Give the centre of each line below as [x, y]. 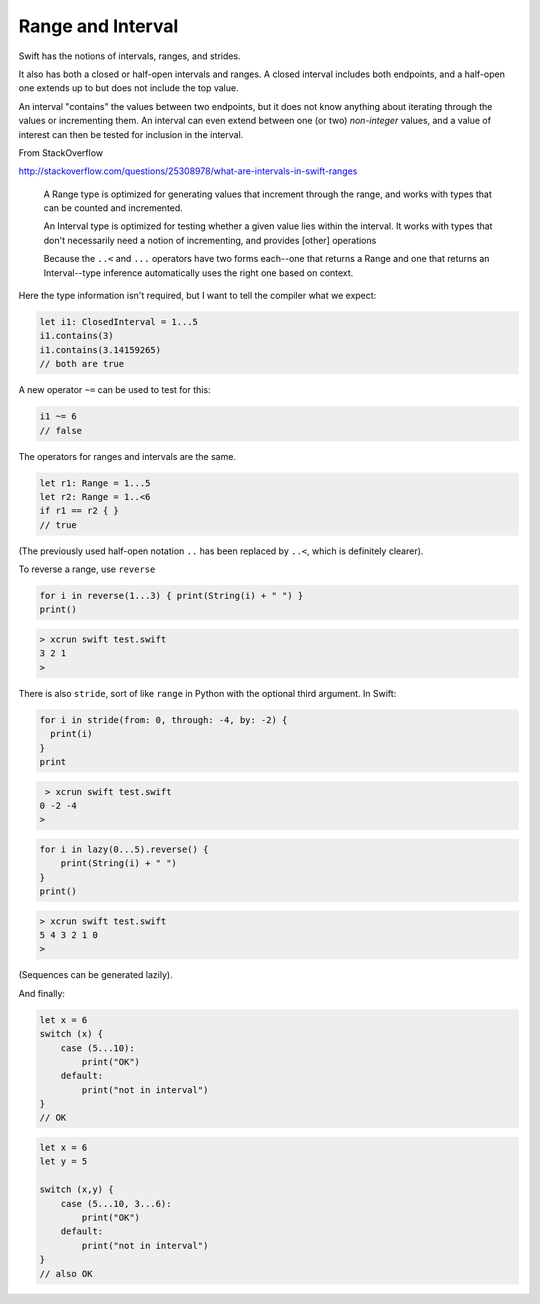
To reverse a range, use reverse [87, 569]
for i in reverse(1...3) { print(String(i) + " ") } [171, 596]
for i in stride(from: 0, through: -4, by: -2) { [163, 719]
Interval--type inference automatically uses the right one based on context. [198, 272]
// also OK [66, 1273]
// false [61, 430]
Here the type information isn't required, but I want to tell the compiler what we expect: [197, 296]
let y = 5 [63, 1161]
